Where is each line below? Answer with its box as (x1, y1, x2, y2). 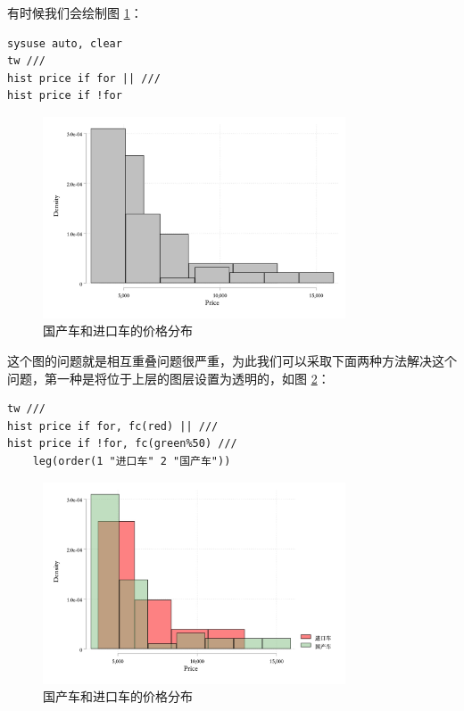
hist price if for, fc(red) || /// (7, 419, 219, 433)
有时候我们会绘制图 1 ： (7, 4, 143, 21)
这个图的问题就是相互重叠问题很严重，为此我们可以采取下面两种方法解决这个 (7, 351, 457, 370)
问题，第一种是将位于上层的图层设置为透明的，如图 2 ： (7, 368, 330, 387)
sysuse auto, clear (7, 37, 122, 50)
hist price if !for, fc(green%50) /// (7, 437, 237, 451)
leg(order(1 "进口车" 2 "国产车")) (32, 455, 231, 468)
